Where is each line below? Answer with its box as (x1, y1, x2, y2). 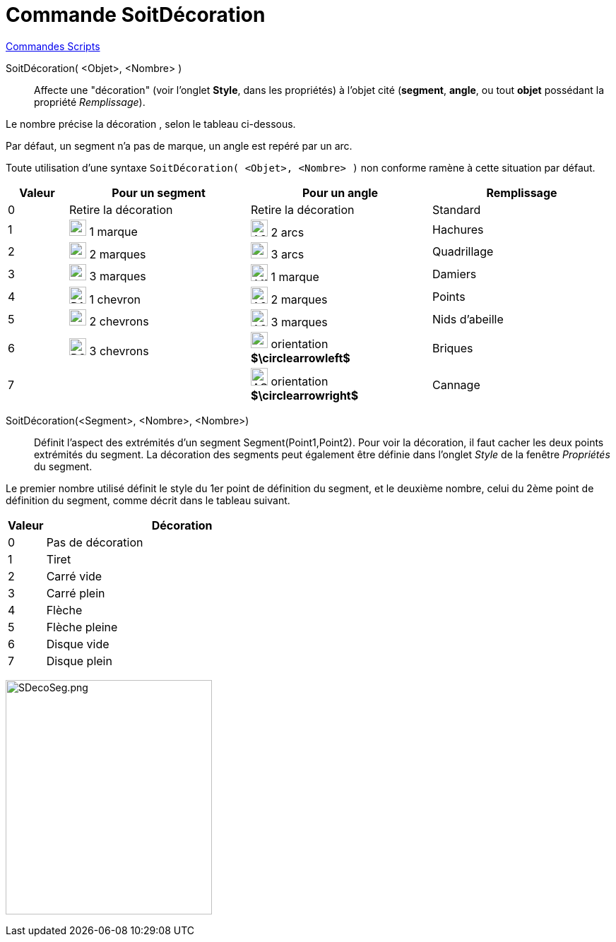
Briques (432, 341, 473, 356)
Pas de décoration (46, 535, 143, 549)
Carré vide (46, 568, 102, 583)
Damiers (432, 266, 477, 281)
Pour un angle (302, 185, 379, 200)
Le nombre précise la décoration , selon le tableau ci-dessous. (6, 117, 296, 130)
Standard (432, 202, 481, 217)
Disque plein (46, 653, 112, 668)
